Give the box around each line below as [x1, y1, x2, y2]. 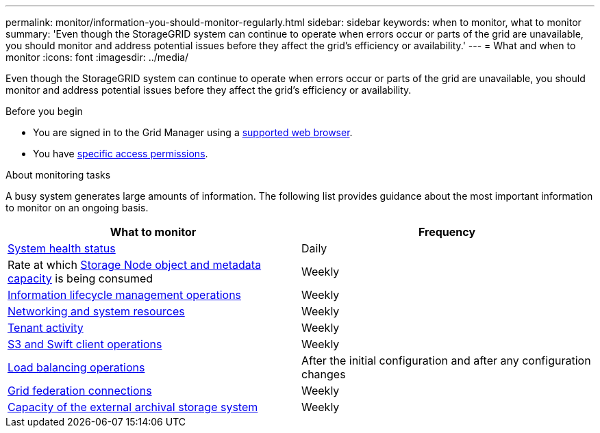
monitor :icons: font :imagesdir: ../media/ [5, 51, 189, 63]
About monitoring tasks [5, 169, 111, 181]
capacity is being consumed [8, 272, 153, 285]
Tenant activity [8, 321, 84, 334]
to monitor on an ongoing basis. [5, 202, 149, 213]
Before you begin [5, 105, 83, 117]
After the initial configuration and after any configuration [301, 354, 591, 367]
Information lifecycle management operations [8, 288, 242, 302]
